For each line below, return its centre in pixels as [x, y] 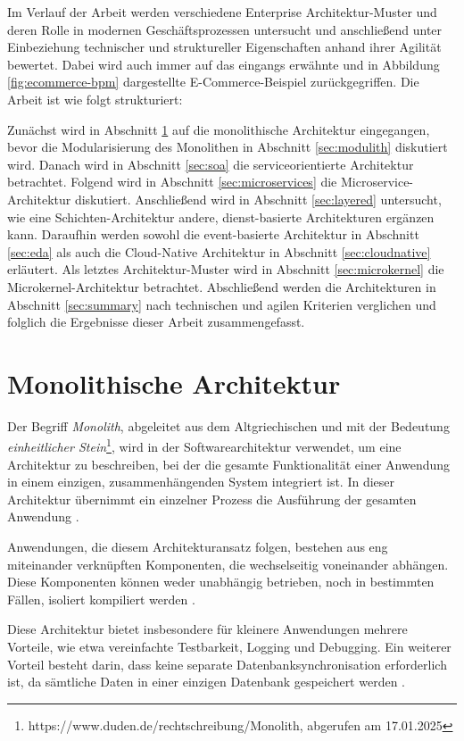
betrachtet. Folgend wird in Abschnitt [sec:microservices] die [172, 182]
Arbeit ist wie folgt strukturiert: [95, 99]
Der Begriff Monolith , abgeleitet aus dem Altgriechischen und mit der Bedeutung [228, 425]
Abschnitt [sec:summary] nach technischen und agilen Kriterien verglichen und [222, 304]
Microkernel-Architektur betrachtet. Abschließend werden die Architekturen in [222, 286]
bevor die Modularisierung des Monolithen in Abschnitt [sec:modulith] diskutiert [228, 147]
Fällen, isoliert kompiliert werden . [101, 599]
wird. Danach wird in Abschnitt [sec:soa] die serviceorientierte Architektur [211, 164]
